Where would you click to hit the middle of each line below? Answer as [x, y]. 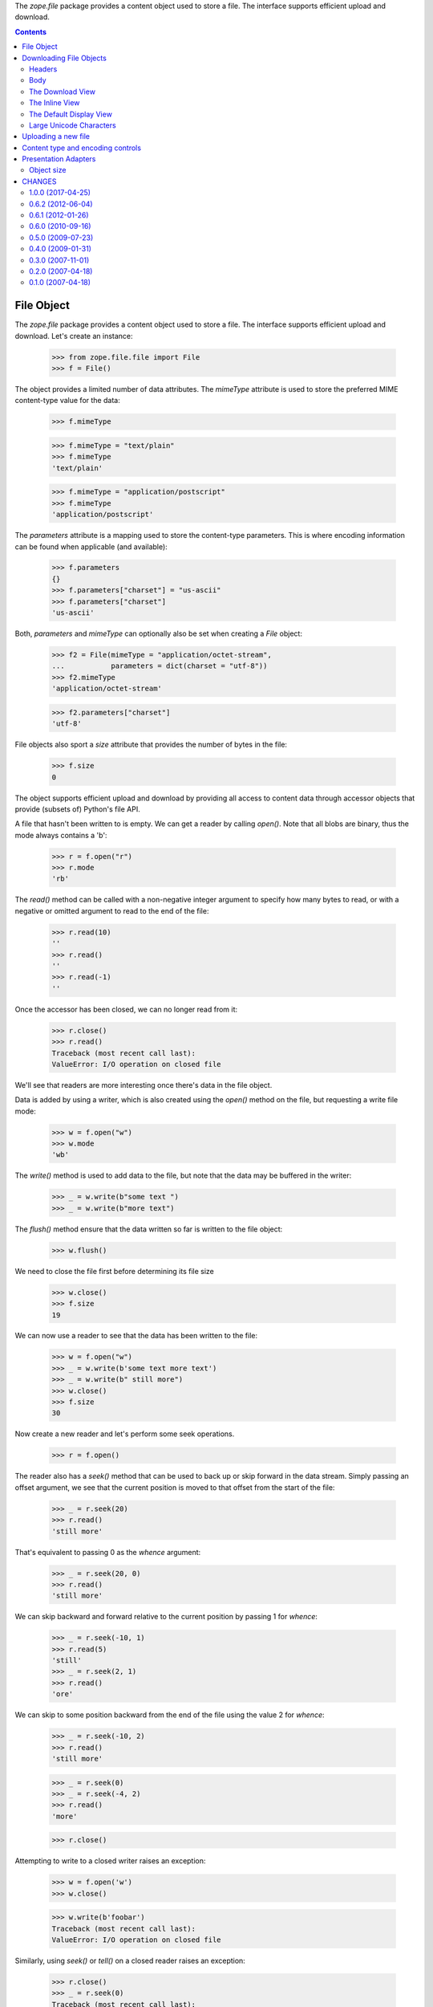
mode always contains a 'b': [61, 835]
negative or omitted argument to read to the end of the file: [112, 910]
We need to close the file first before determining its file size [114, 1271]
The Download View [63, 92]
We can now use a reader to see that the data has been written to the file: [136, 1336]
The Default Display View [71, 114]
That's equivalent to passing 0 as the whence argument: [108, 1552]
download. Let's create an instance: [74, 336]
